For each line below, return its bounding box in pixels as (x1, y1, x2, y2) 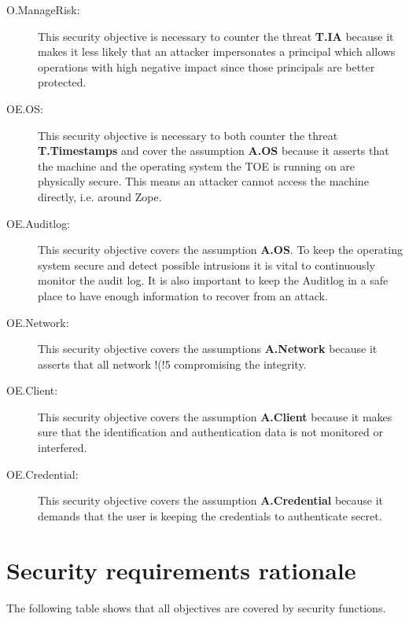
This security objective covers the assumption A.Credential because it (38, 492, 384, 509)
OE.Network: (6, 314, 69, 330)
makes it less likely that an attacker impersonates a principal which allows (38, 43, 396, 60)
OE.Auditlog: (6, 215, 71, 231)
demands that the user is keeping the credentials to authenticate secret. (38, 507, 382, 524)
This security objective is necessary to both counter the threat (38, 127, 338, 143)
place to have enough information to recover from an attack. (38, 287, 328, 303)
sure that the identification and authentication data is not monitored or (38, 424, 383, 440)
